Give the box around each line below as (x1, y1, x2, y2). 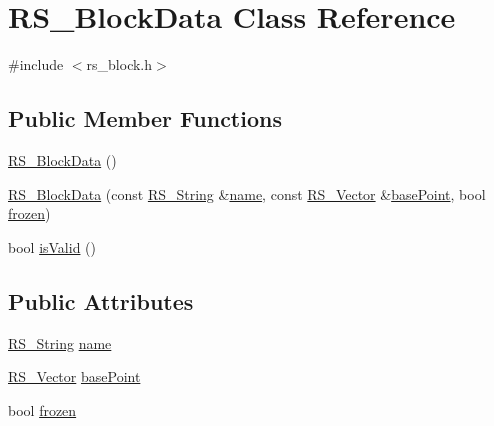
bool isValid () (8, 236, 97, 257)
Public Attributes (8, 285, 194, 316)
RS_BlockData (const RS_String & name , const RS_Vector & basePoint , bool (8, 183, 486, 204)
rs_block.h (86, 54, 153, 75)
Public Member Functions (8, 103, 282, 134)
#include (8, 54, 64, 75)
